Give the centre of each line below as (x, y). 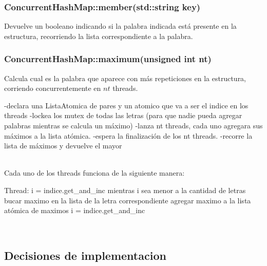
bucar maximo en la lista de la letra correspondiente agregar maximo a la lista (128, 200)
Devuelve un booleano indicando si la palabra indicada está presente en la (120, 26)
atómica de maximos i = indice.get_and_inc (75, 210)
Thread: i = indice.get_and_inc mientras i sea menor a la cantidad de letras (125, 190)
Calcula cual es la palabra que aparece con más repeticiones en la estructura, (125, 78)
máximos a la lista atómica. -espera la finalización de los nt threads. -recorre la (128, 135)
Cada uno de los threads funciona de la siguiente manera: (94, 173)
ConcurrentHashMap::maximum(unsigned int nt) (108, 59)
